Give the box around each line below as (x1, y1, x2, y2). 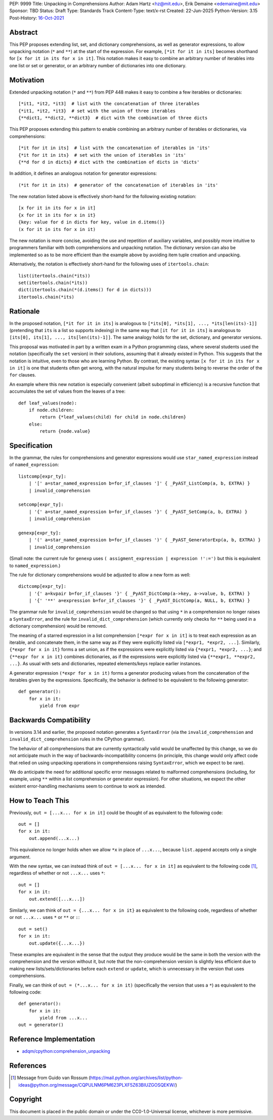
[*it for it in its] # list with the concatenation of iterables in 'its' (18, 145, 210, 151)
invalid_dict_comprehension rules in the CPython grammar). (9, 736, 146, 742)
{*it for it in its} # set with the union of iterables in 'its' (18, 152, 187, 158)
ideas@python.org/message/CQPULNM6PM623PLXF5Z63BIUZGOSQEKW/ (18, 1082, 176, 1088)
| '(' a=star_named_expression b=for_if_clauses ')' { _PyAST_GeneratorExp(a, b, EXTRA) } (28, 537, 261, 543)
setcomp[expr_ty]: (18, 502, 64, 507)
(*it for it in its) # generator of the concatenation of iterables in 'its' (18, 182, 218, 188)
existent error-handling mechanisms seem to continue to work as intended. (9, 783, 166, 789)
